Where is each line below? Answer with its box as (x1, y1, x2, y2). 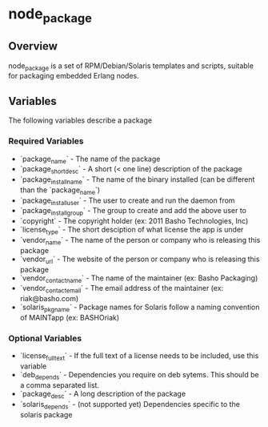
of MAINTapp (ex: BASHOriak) (19, 313, 120, 323)
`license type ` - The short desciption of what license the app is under (19, 225, 244, 236)
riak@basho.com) (19, 294, 79, 304)
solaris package (19, 409, 73, 419)
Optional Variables (8, 332, 82, 344)
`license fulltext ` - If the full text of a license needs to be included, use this (19, 351, 259, 363)
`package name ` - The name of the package (19, 154, 161, 165)
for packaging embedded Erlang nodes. (8, 71, 140, 81)
